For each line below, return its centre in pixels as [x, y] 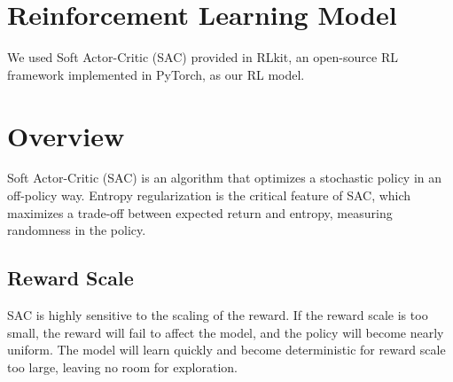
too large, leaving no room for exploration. [122, 366]
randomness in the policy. [77, 230]
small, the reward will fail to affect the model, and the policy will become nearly [226, 332]
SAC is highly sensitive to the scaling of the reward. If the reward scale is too [218, 315]
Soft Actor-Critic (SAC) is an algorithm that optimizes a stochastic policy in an [225, 178]
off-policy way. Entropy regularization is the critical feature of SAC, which [209, 195]
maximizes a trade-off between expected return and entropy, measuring [200, 212]
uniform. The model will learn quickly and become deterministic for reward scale [226, 350]
